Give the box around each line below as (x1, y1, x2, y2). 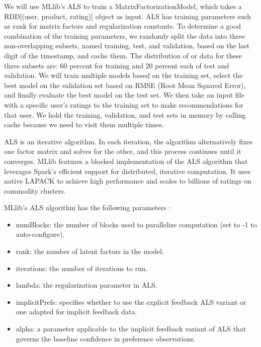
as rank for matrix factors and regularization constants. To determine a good (4, 21, 241, 31)
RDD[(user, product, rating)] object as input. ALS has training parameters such (4, 11, 251, 21)
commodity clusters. (4, 185, 66, 196)
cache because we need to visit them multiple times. (4, 119, 164, 130)
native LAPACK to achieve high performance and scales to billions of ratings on (4, 176, 251, 186)
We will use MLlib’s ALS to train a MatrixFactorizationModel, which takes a (4, 1, 242, 11)
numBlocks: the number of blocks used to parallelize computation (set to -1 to (16, 219, 257, 229)
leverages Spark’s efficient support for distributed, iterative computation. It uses (4, 165, 251, 176)
